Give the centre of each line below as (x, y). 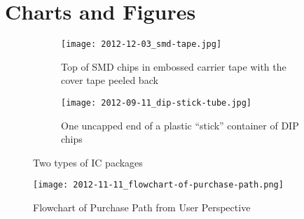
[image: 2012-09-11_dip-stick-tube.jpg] (157, 103)
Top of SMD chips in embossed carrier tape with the (174, 66)
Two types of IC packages (88, 162)
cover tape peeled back (110, 80)
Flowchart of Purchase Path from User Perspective (142, 207)
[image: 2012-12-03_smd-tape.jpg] (141, 44)
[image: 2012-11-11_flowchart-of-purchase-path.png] (158, 185)
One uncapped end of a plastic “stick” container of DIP (180, 125)
